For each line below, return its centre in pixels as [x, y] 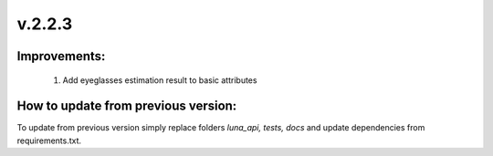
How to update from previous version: [127, 106]
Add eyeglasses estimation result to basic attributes [160, 80]
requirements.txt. [49, 140]
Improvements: [61, 56]
